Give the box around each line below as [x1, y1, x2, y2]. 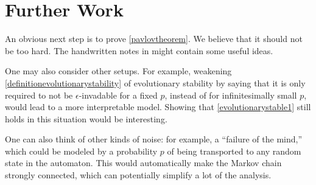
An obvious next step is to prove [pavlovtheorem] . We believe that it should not [5, 32, 303, 45]
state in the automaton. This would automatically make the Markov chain [5, 156, 282, 169]
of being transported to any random [167, 144, 301, 157]
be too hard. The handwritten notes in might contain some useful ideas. [5, 44, 273, 57]
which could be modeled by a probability [5, 144, 158, 157]
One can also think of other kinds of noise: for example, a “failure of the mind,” [5, 133, 303, 145]
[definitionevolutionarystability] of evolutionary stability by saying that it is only [5, 76, 306, 89]
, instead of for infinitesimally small [164, 88, 297, 101]
